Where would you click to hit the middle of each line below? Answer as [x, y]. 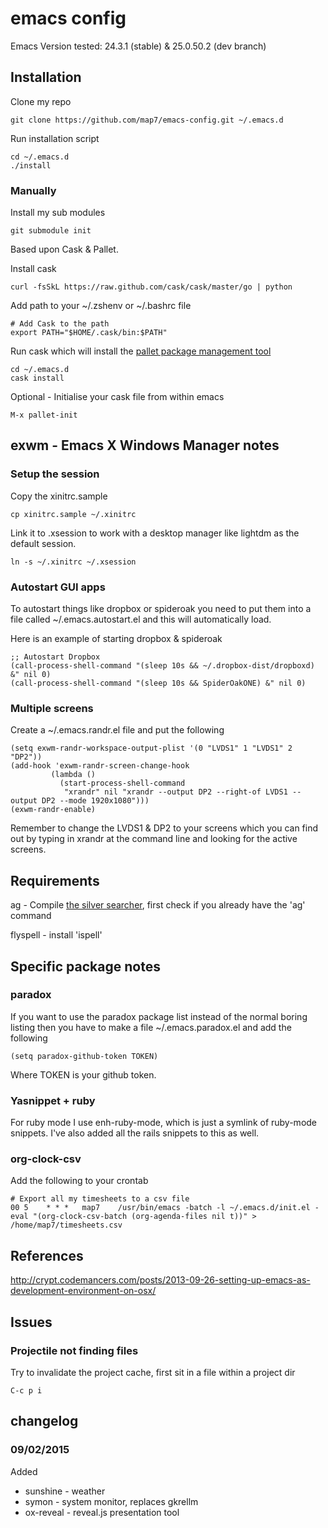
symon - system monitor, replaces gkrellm [111, 1501]
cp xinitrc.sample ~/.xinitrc [73, 514]
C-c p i [26, 1390]
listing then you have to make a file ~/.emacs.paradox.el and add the [151, 1027]
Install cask [33, 269]
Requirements [55, 880]
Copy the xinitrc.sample [59, 496]
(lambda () [73, 775]
